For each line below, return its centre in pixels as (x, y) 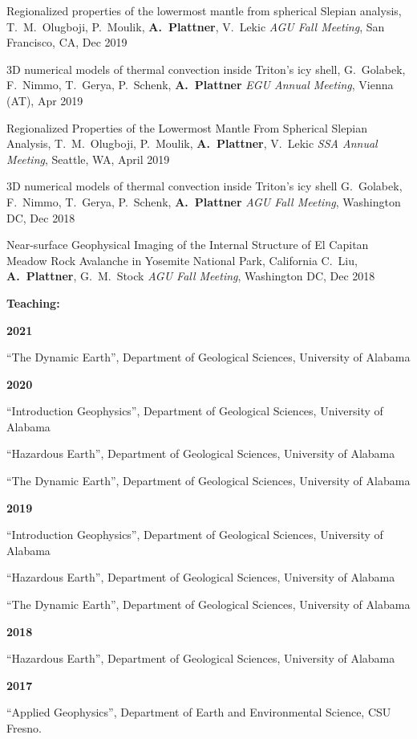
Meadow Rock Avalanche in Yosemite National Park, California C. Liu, (182, 260)
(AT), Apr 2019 (45, 100)
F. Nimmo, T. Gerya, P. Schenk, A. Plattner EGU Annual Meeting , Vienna (200, 85)
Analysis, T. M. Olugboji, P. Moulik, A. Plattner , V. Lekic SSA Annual (192, 143)
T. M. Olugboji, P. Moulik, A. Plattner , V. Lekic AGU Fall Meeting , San (196, 26)
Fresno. (24, 728)
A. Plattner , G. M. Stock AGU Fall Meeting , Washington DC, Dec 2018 (191, 276)
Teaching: (33, 302)
